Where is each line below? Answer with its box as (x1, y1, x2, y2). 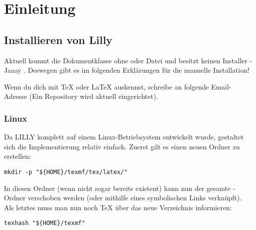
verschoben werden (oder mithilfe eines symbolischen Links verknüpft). (28, 192, 242, 203)
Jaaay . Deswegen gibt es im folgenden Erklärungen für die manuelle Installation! (4, 65, 250, 75)
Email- (211, 81, 231, 92)
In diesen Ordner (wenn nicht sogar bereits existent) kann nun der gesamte (4, 183, 231, 193)
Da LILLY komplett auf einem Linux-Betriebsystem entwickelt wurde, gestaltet (4, 132, 244, 142)
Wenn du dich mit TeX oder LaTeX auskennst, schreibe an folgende (4, 81, 209, 92)
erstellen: (4, 151, 31, 161)
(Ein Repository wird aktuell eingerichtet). (29, 91, 158, 101)
